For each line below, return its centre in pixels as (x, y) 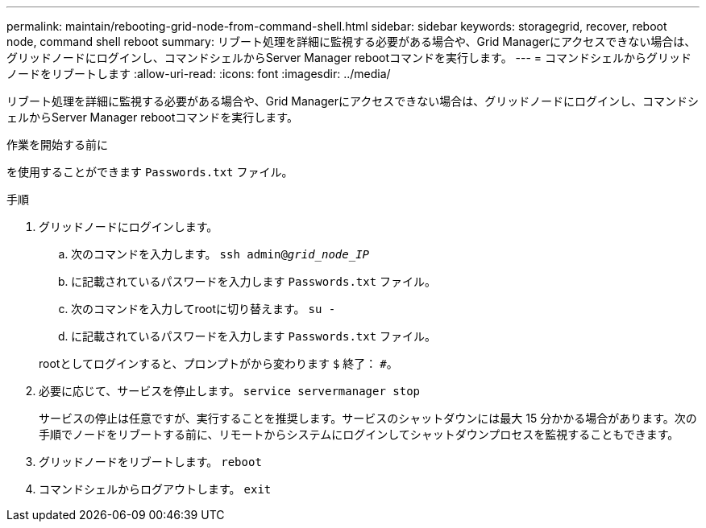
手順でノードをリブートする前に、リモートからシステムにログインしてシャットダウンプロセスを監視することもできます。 (359, 434)
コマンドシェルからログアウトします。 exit (155, 489)
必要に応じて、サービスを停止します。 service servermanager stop (229, 391)
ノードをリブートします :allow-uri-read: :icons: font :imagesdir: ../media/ (199, 74)
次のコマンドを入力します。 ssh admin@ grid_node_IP (220, 254)
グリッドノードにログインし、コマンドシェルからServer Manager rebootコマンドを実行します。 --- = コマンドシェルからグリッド (349, 58)
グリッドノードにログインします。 (129, 227)
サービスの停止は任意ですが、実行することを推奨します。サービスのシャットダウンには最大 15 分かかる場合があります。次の (368, 418)
